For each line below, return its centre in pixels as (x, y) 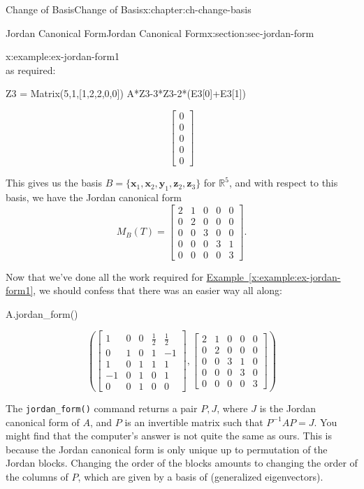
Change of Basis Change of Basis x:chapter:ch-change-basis (129, 9)
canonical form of (43, 422)
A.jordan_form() (42, 313)
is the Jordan (288, 408)
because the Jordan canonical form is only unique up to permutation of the (167, 449)
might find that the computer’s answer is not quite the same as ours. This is (169, 436)
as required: (31, 70)
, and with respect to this (283, 183)
